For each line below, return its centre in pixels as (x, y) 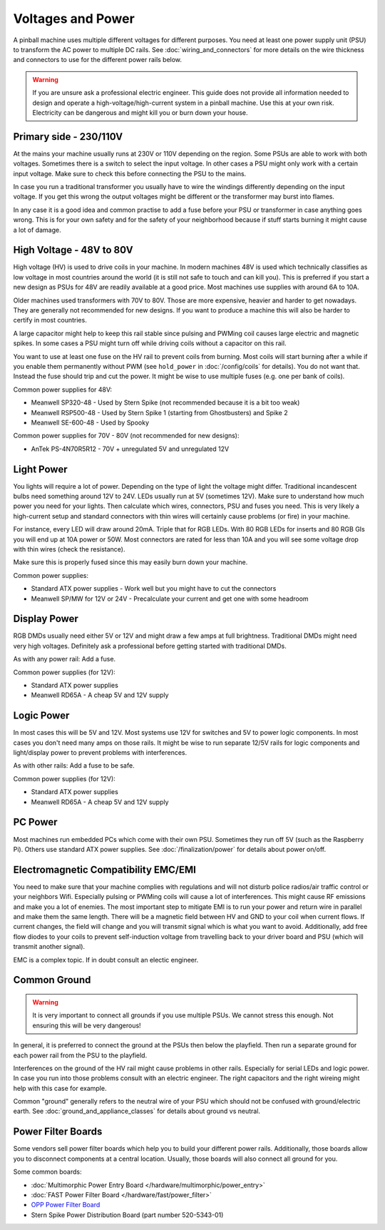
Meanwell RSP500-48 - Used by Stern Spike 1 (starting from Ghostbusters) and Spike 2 (159, 412)
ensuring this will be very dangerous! (87, 1025)
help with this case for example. (60, 1088)
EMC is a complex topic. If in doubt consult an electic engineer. (106, 960)
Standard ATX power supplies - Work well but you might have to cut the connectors (154, 589)
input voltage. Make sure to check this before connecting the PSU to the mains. (130, 173)
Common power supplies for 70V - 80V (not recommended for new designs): (126, 436)
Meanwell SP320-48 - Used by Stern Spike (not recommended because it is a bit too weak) (165, 402)
